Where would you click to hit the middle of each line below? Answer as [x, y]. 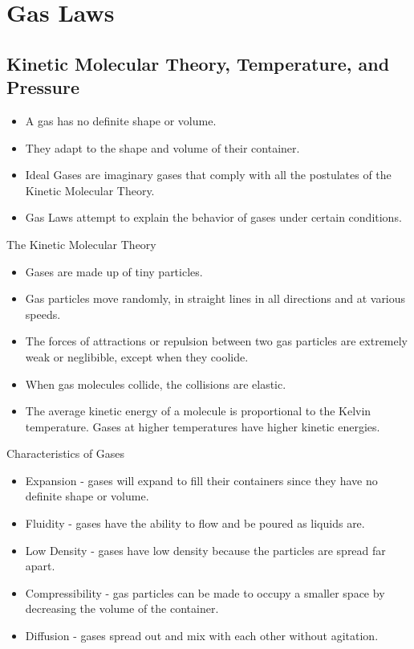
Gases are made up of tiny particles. [114, 271]
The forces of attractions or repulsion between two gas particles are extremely [217, 341]
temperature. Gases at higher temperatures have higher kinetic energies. [203, 426]
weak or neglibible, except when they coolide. [137, 356]
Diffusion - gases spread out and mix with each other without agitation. [202, 636]
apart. [40, 566]
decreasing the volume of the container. [122, 608]
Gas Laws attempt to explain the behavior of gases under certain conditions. [213, 217]
